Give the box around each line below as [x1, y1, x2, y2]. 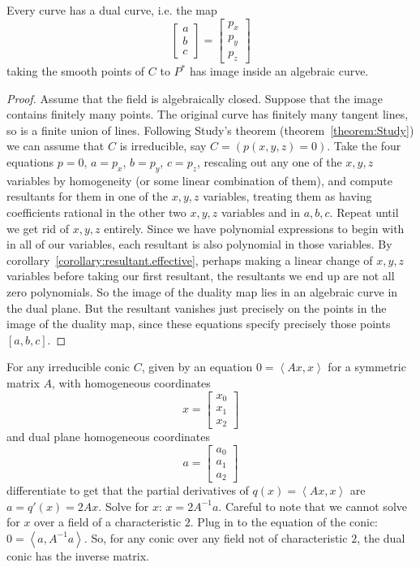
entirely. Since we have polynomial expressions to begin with [104, 219, 405, 236]
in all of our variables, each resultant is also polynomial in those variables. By [6, 236, 392, 253]
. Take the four [327, 137, 401, 154]
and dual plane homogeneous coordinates [6, 428, 211, 445]
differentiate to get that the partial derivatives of [6, 482, 249, 499]
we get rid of [6, 219, 70, 236]
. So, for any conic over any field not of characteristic [84, 529, 348, 546]
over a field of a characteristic [34, 513, 182, 530]
